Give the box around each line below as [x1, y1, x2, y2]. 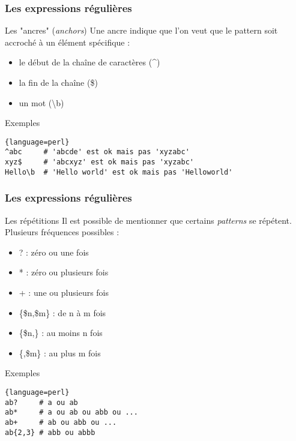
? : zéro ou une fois [19, 245, 89, 258]
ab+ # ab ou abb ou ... [5, 418, 117, 427]
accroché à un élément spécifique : [5, 35, 130, 48]
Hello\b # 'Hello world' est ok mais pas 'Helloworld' [5, 167, 233, 176]
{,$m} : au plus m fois [19, 346, 101, 359]
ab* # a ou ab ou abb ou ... [5, 408, 138, 417]
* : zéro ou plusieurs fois [19, 266, 109, 278]
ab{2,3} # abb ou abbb [5, 428, 95, 437]
